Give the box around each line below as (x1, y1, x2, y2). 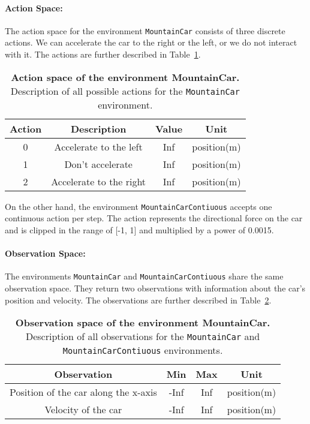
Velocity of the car (44, 402, 122, 417)
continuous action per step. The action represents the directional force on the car (5, 212, 303, 224)
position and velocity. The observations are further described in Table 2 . (5, 293, 272, 306)
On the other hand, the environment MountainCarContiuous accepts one (5, 200, 272, 212)
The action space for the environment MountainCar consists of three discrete (5, 24, 285, 37)
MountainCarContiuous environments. (62, 343, 223, 357)
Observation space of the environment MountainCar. (15, 315, 270, 330)
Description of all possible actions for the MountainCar (10, 83, 240, 98)
